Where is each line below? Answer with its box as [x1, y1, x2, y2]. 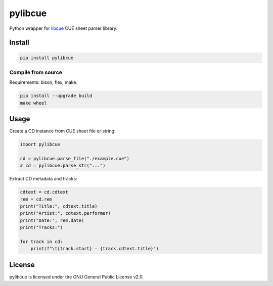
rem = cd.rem [20, 196, 53, 202]
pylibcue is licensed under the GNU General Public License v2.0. [9, 273, 144, 280]
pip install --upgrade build [20, 93, 93, 99]
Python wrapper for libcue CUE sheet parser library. [9, 25, 118, 31]
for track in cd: [20, 239, 63, 245]
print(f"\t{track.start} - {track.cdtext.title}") [30, 246, 159, 252]
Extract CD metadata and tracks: [9, 176, 78, 182]
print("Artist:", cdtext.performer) [20, 210, 111, 216]
